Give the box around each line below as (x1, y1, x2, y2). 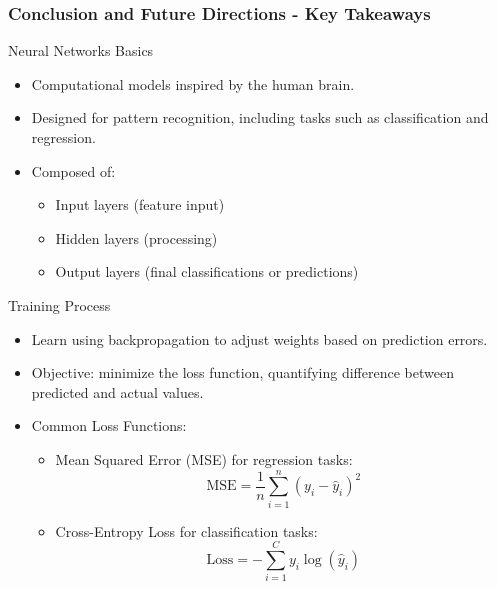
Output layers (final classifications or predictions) (55, 261, 359, 282)
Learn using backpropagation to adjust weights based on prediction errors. (31, 328, 488, 349)
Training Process (8, 294, 111, 315)
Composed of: (31, 160, 116, 181)
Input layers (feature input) (55, 194, 225, 215)
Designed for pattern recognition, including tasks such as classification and (31, 107, 489, 128)
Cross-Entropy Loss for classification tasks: (55, 520, 318, 541)
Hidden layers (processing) (55, 227, 218, 248)
